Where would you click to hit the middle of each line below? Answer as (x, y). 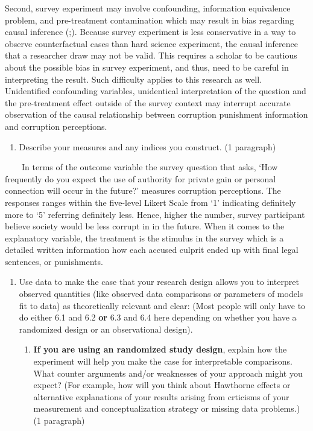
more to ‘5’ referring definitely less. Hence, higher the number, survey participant (155, 214)
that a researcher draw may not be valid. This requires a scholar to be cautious (151, 55)
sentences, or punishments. (54, 261)
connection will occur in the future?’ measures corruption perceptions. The (143, 190)
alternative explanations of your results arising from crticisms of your (161, 396)
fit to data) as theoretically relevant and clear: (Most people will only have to (162, 305)
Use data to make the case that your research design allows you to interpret (159, 282)
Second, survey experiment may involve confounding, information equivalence (148, 8)
